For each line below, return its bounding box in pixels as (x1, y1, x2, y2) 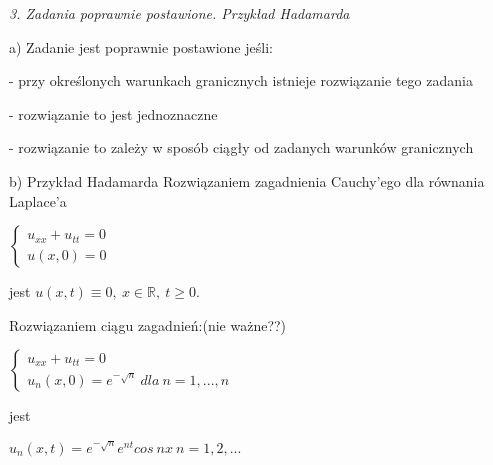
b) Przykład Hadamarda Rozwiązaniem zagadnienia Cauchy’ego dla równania (9, 170, 485, 191)
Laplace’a (9, 190, 67, 211)
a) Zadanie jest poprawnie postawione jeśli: (9, 36, 273, 57)
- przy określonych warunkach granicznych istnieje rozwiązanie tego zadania (9, 70, 473, 91)
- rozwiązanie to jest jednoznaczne (9, 103, 218, 124)
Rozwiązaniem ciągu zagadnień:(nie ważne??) (9, 314, 287, 335)
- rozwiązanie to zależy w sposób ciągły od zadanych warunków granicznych (9, 137, 474, 158)
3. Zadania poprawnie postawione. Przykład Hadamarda (9, 3, 350, 23)
